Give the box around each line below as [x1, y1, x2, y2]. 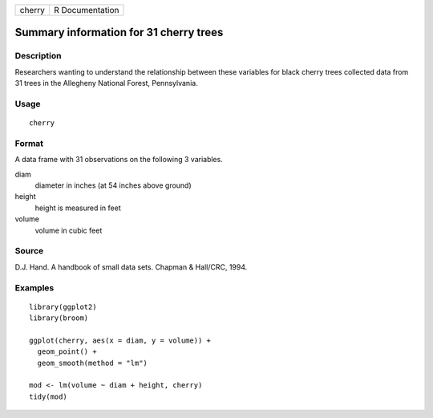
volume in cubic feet [34, 225, 103, 235]
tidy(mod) [29, 392, 67, 401]
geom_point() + [37, 347, 97, 356]
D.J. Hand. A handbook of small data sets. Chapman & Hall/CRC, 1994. [14, 262, 248, 272]
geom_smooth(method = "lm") [37, 358, 148, 367]
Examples [14, 282, 55, 293]
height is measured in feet [34, 203, 122, 213]
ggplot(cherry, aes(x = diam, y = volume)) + [29, 335, 212, 345]
